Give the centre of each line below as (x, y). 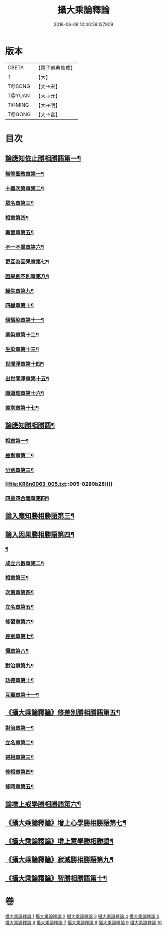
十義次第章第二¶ (25, 188)
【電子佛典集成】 (55, 68)
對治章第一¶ (19, 728)
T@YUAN (19, 95)
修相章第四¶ (19, 772)
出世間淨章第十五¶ (27, 378)
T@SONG (19, 86)
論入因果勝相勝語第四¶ (40, 534)
